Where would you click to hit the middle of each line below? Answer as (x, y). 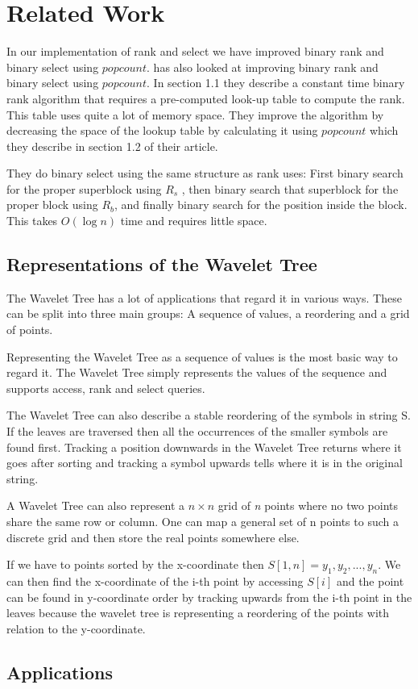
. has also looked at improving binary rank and (263, 67)
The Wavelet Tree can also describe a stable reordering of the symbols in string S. (209, 415)
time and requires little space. (194, 221)
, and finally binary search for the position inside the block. (261, 205)
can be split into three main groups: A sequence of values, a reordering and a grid (208, 313)
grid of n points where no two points (308, 505)
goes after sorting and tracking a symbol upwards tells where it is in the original (205, 463)
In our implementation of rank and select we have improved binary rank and (195, 51)
